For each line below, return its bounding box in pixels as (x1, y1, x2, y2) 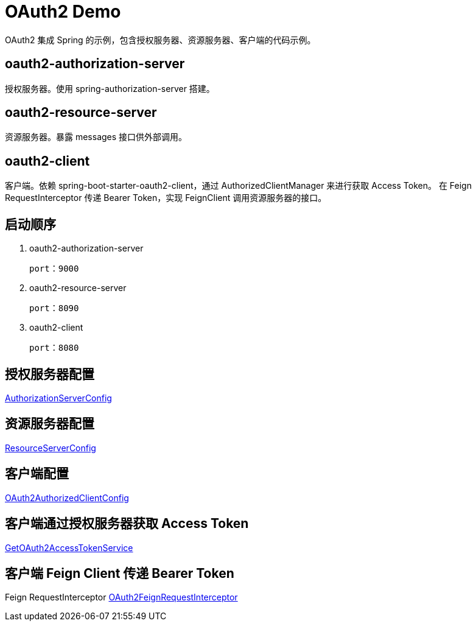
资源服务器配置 (5, 416, 94, 432)
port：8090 (29, 303, 79, 314)
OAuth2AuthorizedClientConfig (5, 492, 129, 503)
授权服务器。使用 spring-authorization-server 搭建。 (5, 83, 215, 94)
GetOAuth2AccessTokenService (5, 542, 133, 553)
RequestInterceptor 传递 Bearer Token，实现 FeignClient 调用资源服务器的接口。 (5, 192, 327, 203)
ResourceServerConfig (5, 442, 96, 453)
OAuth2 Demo (5, 1, 121, 22)
